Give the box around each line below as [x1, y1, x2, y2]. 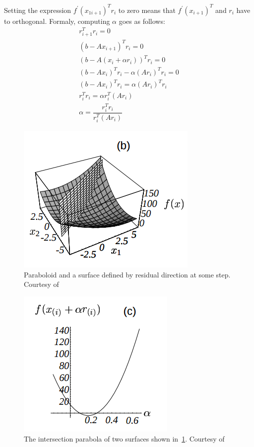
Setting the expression [4, 4, 71, 15]
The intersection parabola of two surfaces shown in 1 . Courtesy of [24, 433, 225, 444]
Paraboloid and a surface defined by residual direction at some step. [24, 269, 231, 279]
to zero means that [118, 4, 176, 15]
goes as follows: [119, 15, 165, 26]
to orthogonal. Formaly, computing [4, 15, 110, 26]
